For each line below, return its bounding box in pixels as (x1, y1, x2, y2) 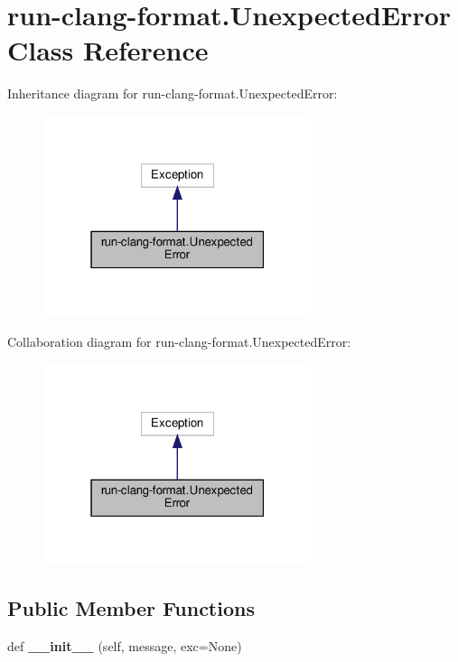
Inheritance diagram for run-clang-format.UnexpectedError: (7, 84, 338, 103)
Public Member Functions (7, 594, 255, 622)
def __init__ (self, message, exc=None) (7, 636, 242, 655)
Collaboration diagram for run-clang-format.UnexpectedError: (7, 332, 351, 351)
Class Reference (7, 32, 209, 69)
